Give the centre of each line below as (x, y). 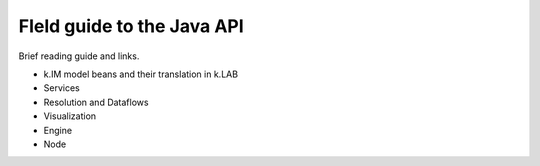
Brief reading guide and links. (79, 56)
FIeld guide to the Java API (131, 26)
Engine (58, 130)
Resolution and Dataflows (96, 102)
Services (61, 88)
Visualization (70, 116)
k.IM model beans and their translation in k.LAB (141, 74)
